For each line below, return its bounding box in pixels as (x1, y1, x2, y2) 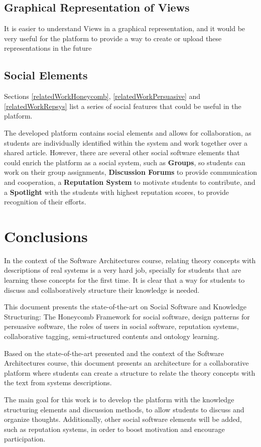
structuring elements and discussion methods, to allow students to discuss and (4, 404, 244, 414)
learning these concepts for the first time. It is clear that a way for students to (4, 275, 245, 285)
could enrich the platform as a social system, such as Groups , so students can (4, 157, 245, 167)
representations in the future (4, 43, 92, 53)
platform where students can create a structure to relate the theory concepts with (4, 367, 255, 378)
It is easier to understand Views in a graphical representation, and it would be (4, 23, 245, 34)
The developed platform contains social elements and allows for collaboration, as (4, 127, 251, 138)
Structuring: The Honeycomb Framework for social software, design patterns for (4, 311, 250, 321)
